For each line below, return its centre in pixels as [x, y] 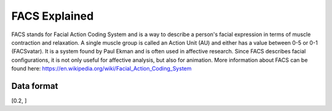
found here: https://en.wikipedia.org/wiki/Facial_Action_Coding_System [101, 69]
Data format [35, 86]
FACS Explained [53, 16]
